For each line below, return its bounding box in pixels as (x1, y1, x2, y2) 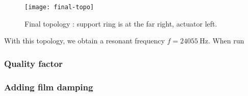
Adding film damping (4, 80, 93, 93)
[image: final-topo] (24, 4, 94, 11)
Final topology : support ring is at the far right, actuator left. (24, 18, 217, 29)
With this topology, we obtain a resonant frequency (4, 35, 165, 46)
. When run (208, 35, 244, 46)
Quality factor (4, 57, 63, 69)
